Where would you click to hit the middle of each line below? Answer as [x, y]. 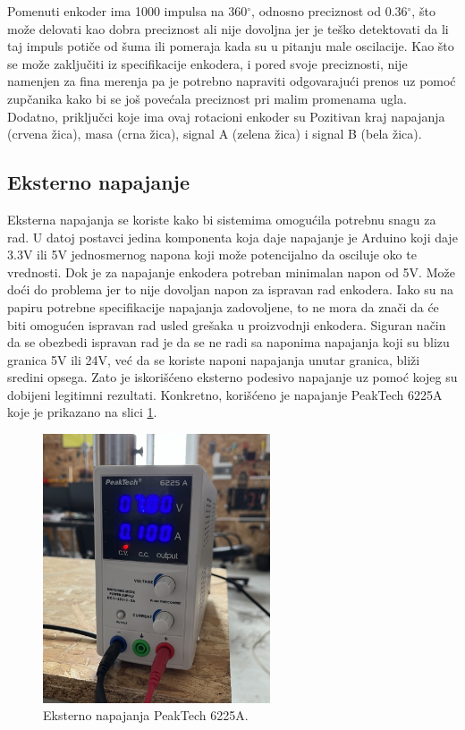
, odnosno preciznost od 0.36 [330, 11]
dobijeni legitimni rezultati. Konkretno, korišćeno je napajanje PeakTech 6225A [225, 394]
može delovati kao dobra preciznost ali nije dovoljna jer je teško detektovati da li [228, 28]
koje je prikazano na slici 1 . [82, 412]
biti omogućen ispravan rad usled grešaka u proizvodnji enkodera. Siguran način [227, 324]
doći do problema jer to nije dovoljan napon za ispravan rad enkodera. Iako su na [230, 289]
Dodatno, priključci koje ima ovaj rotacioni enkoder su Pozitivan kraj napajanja [226, 116]
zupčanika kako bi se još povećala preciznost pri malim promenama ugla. [207, 98]
